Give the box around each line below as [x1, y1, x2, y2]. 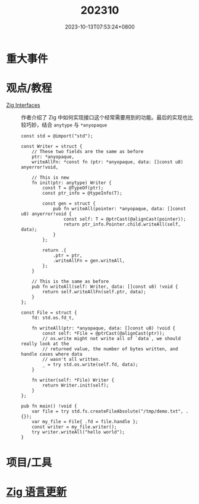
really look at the [21, 341, 70, 347]
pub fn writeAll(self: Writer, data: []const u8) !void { [31, 283, 178, 290]
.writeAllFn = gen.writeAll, [52, 258, 125, 264]
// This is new [31, 175, 70, 180]
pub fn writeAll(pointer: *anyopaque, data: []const [52, 205, 186, 211]
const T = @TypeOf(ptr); [42, 185, 104, 191]
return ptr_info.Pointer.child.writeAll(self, [63, 221, 181, 227]
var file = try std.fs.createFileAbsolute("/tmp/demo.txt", [31, 408, 184, 414]
